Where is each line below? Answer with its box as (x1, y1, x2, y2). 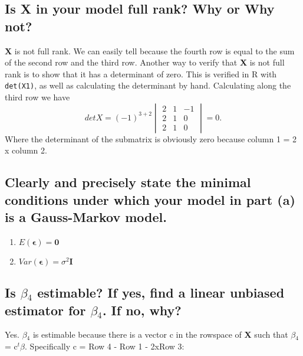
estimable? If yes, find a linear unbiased (37, 283, 285, 302)
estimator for (5, 301, 86, 319)
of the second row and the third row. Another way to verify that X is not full (5, 56, 285, 68)
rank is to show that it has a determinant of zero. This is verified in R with (5, 67, 277, 80)
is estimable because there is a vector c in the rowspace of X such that (32, 328, 288, 341)
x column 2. (5, 144, 47, 156)
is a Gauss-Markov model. (5, 207, 167, 226)
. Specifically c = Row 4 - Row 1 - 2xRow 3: (25, 339, 185, 352)
